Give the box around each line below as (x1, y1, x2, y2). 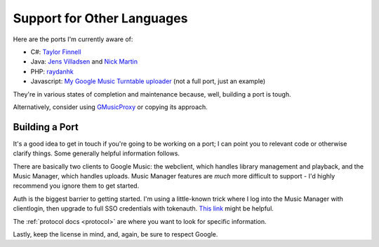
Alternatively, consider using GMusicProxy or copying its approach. (13, 102, 208, 111)
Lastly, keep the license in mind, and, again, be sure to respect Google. (13, 230, 218, 238)
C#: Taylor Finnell (30, 48, 81, 56)
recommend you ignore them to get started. (13, 182, 140, 190)
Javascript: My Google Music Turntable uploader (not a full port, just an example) (30, 77, 266, 85)
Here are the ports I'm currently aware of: (13, 35, 133, 43)
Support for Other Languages (13, 10, 188, 26)
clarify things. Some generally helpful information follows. (13, 149, 180, 157)
